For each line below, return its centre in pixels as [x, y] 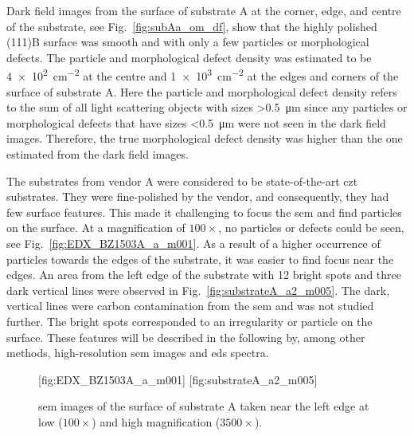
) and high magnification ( [156, 421]
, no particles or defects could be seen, [311, 228]
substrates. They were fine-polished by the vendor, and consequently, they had [198, 196]
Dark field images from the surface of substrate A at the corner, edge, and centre [204, 10]
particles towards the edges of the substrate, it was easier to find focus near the [200, 259]
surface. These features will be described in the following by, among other [186, 337]
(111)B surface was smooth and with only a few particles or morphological [188, 42]
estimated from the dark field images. [98, 154]
